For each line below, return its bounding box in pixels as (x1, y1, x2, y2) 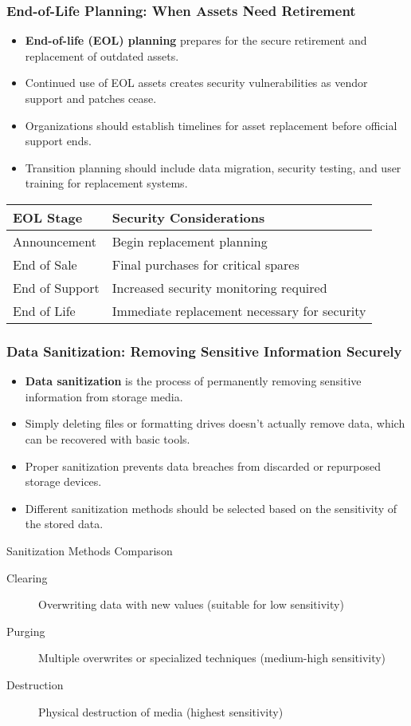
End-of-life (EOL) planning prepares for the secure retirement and (25, 32, 367, 49)
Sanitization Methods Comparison (6, 542, 173, 558)
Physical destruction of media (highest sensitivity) (38, 703, 284, 720)
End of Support (13, 278, 100, 297)
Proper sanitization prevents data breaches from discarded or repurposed (25, 457, 382, 474)
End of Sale (13, 254, 77, 274)
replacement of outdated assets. (25, 47, 179, 64)
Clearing (6, 569, 48, 586)
